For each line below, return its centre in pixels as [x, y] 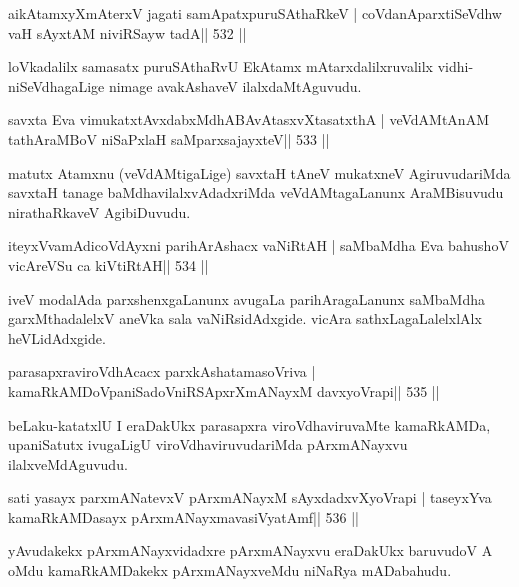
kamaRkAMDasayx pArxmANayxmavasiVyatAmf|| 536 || [183, 516]
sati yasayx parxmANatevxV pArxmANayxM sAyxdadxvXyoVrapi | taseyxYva [250, 497]
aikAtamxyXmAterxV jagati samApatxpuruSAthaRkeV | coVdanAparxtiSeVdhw [255, 13]
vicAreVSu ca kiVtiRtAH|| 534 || [108, 264]
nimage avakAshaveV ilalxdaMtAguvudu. [235, 85]
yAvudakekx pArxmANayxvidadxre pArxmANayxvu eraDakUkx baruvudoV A [250, 550]
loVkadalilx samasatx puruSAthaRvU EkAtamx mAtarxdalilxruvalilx [221, 66]
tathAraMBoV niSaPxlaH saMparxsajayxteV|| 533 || [169, 138]
